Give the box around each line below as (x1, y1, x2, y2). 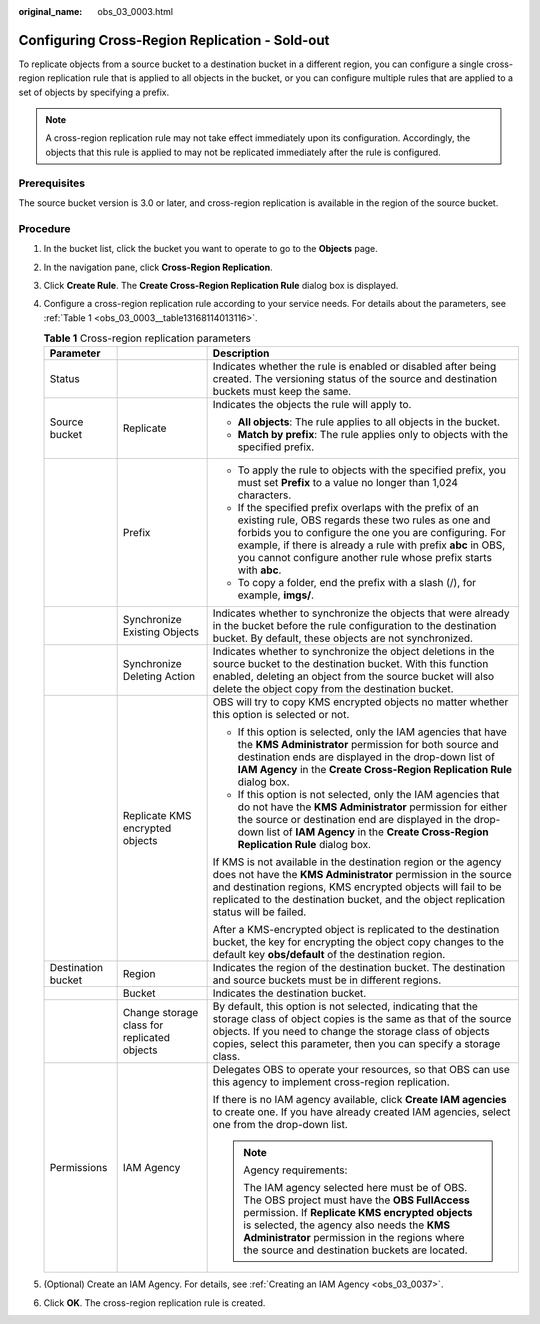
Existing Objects (122, 625, 200, 639)
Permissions (49, 1161, 108, 1175)
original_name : (18, 6, 83, 17)
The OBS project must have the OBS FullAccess (243, 1193, 470, 1207)
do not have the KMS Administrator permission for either (237, 800, 508, 814)
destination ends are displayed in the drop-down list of (237, 750, 495, 764)
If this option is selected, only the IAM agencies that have (237, 725, 507, 739)
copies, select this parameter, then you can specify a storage (212, 1037, 501, 1051)
